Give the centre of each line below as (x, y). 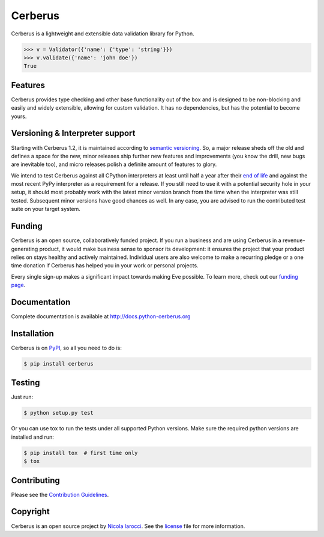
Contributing (35, 480)
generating (25, 249)
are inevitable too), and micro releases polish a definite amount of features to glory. (114, 164)
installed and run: (32, 437)
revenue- (294, 240)
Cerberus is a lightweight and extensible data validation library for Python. (103, 34)
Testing (25, 383)
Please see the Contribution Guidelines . (60, 494)
